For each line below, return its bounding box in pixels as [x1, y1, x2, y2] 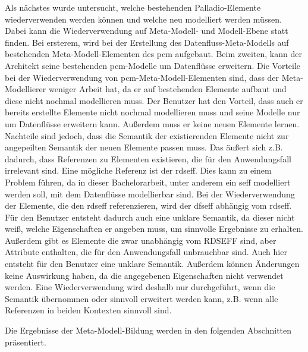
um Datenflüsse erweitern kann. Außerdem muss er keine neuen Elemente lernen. [5, 117, 300, 130]
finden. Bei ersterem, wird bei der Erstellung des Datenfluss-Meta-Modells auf [5, 36, 289, 48]
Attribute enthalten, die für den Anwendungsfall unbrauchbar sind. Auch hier [5, 246, 287, 258]
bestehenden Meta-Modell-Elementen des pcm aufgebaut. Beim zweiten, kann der [5, 48, 302, 60]
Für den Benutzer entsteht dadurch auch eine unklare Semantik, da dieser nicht [5, 210, 295, 223]
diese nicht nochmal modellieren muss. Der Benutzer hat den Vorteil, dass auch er [5, 94, 303, 106]
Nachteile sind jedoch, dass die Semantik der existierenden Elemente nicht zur [5, 129, 289, 142]
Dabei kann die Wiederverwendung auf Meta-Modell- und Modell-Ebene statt [5, 24, 288, 37]
